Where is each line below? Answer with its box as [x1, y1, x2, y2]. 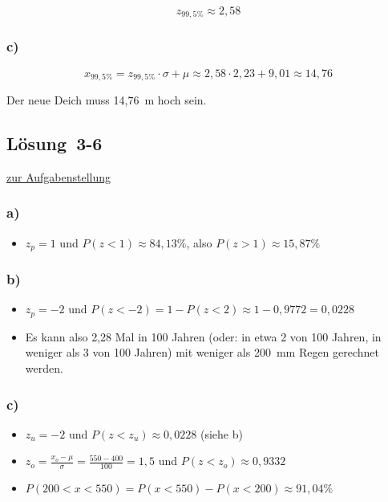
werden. [25, 360, 63, 377]
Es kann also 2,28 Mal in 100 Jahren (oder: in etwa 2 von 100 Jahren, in [25, 328, 382, 345]
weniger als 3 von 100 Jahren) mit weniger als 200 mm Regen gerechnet [25, 344, 380, 361]
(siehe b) [200, 425, 243, 442]
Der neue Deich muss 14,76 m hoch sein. [6, 92, 207, 108]
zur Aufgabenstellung [6, 168, 111, 185]
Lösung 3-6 [6, 131, 103, 156]
